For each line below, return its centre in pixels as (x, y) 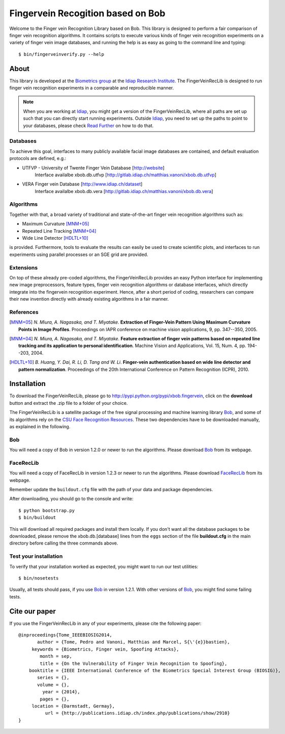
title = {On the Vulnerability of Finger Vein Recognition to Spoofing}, (134, 663)
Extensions (24, 268)
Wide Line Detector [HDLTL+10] (55, 238)
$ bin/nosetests (39, 578)
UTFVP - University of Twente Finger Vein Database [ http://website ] (93, 168)
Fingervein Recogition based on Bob (87, 13)
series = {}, (53, 678)
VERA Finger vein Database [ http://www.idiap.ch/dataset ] (82, 184)
